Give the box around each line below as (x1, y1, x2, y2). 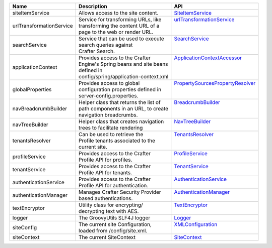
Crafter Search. (78, 48, 115, 55)
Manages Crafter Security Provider (78, 189, 161, 195)
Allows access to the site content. (78, 10, 159, 16)
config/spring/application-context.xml (78, 73, 169, 80)
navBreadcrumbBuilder (12, 105, 67, 112)
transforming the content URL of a (78, 23, 160, 29)
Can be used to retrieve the (78, 131, 144, 138)
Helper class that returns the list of (78, 99, 161, 105)
